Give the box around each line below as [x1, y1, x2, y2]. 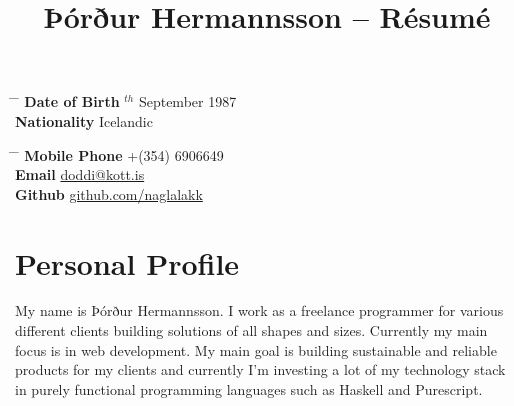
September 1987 [138, 91, 237, 112]
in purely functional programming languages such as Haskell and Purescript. [15, 378, 483, 399]
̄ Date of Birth [15, 91, 120, 112]
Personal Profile [15, 242, 240, 283]
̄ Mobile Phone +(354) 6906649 [15, 144, 224, 165]
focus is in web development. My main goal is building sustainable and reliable [15, 339, 497, 360]
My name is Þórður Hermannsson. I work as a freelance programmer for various [15, 300, 504, 321]
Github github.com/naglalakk [15, 183, 203, 204]
